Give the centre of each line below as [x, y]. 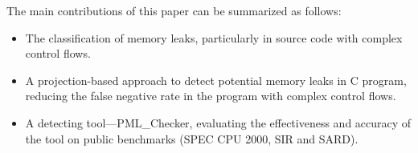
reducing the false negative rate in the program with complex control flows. [211, 96]
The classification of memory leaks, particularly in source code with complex [214, 37]
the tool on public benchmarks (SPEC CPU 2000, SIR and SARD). [192, 138]
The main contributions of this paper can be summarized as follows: [174, 10]
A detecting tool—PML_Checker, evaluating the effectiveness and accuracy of [218, 122]
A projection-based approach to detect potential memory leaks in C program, [216, 80]
